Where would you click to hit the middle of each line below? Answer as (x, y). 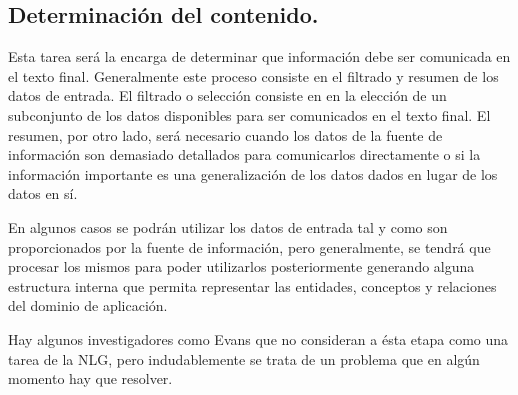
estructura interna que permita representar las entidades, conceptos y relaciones (252, 285)
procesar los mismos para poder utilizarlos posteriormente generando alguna (241, 266)
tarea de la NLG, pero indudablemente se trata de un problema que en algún (244, 358)
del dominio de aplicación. (88, 305)
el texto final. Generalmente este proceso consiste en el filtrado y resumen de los (253, 75)
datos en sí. (43, 193)
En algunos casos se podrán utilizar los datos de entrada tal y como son (228, 226)
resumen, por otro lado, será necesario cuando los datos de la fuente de (225, 134)
